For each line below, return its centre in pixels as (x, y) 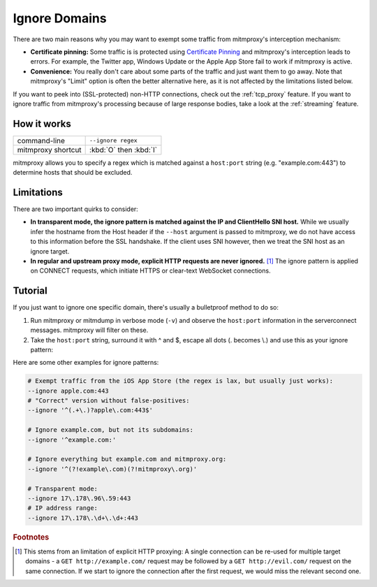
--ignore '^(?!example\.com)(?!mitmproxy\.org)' (112, 469)
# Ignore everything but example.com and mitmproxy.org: (127, 459)
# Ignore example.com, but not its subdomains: (110, 430)
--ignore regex (113, 141)
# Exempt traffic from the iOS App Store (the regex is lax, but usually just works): (180, 381)
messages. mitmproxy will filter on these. (89, 330)
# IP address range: (62, 508)
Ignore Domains (60, 18)
